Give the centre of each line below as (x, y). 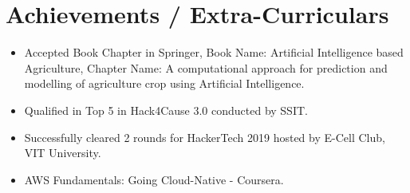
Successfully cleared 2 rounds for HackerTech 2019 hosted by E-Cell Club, (205, 137)
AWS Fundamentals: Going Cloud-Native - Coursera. (154, 179)
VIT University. (63, 153)
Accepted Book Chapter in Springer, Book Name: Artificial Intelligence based (214, 52)
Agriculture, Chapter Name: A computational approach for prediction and (206, 67)
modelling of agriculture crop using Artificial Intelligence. (164, 83)
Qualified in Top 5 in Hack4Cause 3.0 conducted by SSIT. (166, 110)
